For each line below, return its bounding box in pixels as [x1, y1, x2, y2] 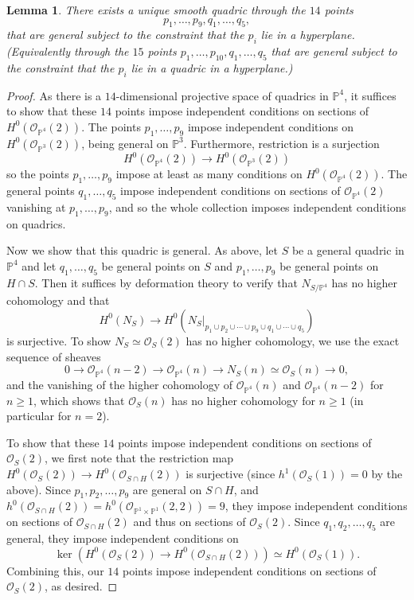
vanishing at [6, 198, 66, 215]
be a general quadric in [291, 242, 404, 259]
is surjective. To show [6, 332, 111, 349]
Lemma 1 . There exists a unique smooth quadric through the [6, 2, 306, 18]
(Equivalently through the [6, 43, 129, 60]
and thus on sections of [133, 513, 246, 530]
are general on [132, 481, 202, 497]
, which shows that [33, 392, 125, 408]
